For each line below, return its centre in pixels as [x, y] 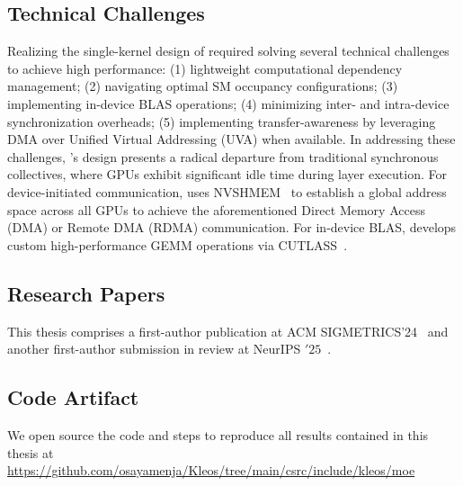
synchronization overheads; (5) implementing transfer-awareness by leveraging [222, 121]
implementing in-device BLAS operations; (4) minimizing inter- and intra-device [228, 103]
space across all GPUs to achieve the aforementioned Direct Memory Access [216, 209]
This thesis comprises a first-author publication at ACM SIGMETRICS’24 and [228, 331]
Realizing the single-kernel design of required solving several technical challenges [228, 51]
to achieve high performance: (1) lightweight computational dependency [205, 68]
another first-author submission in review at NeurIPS [154, 349]
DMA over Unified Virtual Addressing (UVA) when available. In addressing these [231, 139]
